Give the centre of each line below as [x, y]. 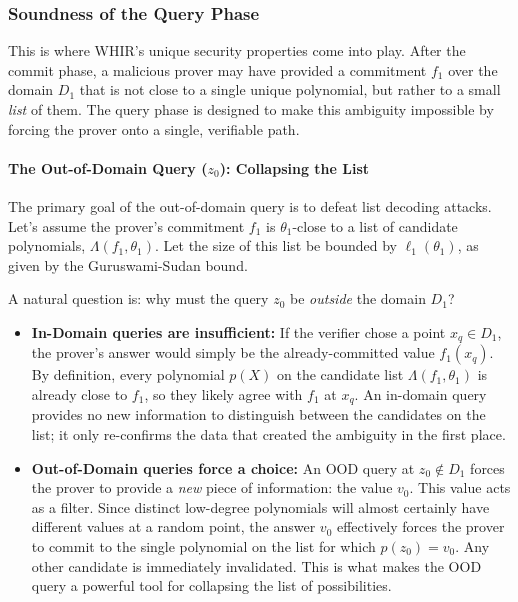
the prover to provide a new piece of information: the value [212, 487]
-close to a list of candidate [375, 225]
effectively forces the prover [420, 526]
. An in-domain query [420, 394]
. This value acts [460, 487]
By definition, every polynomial [128, 374]
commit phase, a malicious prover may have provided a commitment [217, 69]
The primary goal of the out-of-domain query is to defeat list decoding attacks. [250, 205]
